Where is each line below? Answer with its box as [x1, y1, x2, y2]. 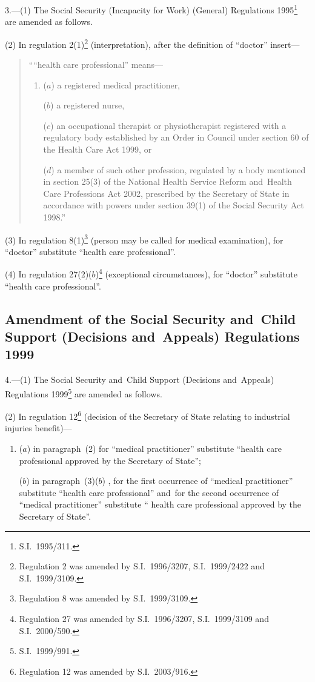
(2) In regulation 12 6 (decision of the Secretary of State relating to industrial [5, 408, 290, 422]
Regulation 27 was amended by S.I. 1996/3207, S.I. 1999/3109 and [19, 612, 269, 624]
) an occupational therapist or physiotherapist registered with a [50, 119, 287, 131]
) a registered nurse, [50, 99, 125, 111]
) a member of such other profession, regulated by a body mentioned [51, 163, 306, 176]
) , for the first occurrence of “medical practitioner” [102, 474, 293, 487]
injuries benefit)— [5, 422, 72, 434]
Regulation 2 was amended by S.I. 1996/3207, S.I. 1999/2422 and [19, 560, 265, 572]
